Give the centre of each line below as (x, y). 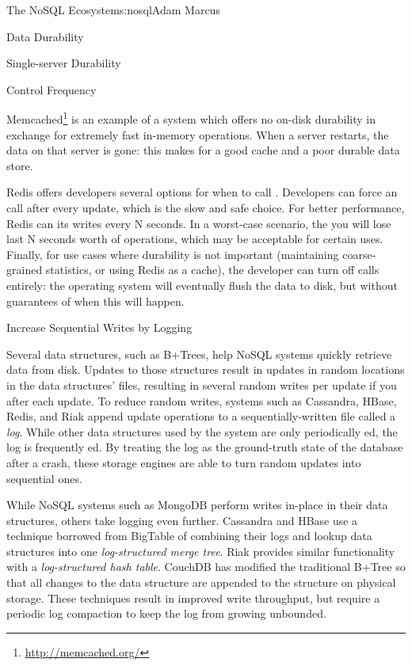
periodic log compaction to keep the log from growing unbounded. (166, 613)
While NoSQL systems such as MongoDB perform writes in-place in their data (197, 505)
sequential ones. (44, 478)
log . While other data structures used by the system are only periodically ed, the (202, 431)
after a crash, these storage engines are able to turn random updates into (184, 462)
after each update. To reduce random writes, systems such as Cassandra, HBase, (202, 400)
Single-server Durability (64, 63)
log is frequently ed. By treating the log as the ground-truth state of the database (205, 447)
